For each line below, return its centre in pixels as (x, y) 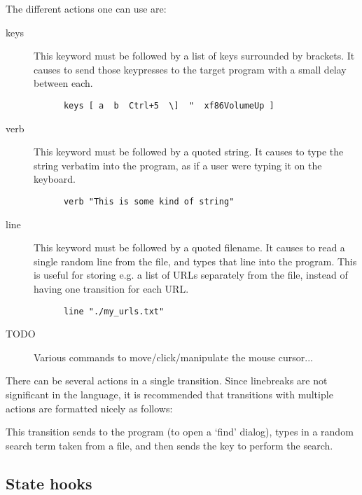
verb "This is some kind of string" (149, 202)
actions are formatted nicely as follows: (89, 408)
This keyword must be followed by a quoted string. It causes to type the (189, 152)
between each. (63, 83)
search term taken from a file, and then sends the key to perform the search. (169, 445)
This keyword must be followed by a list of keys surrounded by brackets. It (194, 56)
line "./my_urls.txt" (114, 311)
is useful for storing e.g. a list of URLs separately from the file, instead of (191, 275)
